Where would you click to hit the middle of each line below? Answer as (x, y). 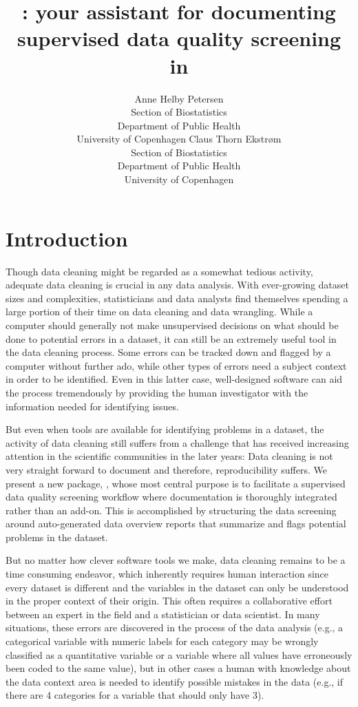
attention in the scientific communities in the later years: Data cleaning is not (169, 456)
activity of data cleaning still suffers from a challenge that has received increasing (177, 442)
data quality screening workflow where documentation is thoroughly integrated (171, 497)
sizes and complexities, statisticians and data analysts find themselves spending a (177, 298)
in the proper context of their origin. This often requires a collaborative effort (169, 601)
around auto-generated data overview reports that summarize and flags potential (176, 524)
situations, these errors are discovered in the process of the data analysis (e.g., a (175, 627)
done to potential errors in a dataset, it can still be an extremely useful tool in (171, 338)
